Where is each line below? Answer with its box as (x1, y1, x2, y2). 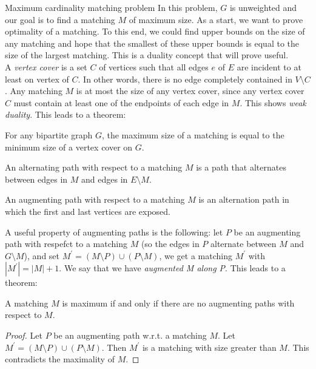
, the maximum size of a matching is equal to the (101, 128, 284, 141)
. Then (101, 340, 127, 353)
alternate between (210, 237, 277, 250)
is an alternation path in (198, 193, 289, 206)
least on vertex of (5, 72, 69, 85)
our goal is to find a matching (5, 13, 115, 25)
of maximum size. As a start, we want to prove (129, 13, 303, 25)
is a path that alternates (196, 161, 286, 174)
